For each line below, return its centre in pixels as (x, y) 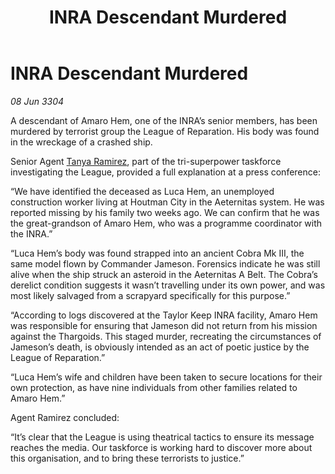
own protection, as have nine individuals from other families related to (154, 387)
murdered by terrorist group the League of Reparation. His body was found (165, 131)
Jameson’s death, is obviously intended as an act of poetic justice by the (160, 347)
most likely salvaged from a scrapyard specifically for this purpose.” (150, 295)
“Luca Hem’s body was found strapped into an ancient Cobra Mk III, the (157, 253)
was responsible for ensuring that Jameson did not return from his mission (164, 325)
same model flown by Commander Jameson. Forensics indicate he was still (165, 263)
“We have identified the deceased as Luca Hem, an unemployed (142, 191)
